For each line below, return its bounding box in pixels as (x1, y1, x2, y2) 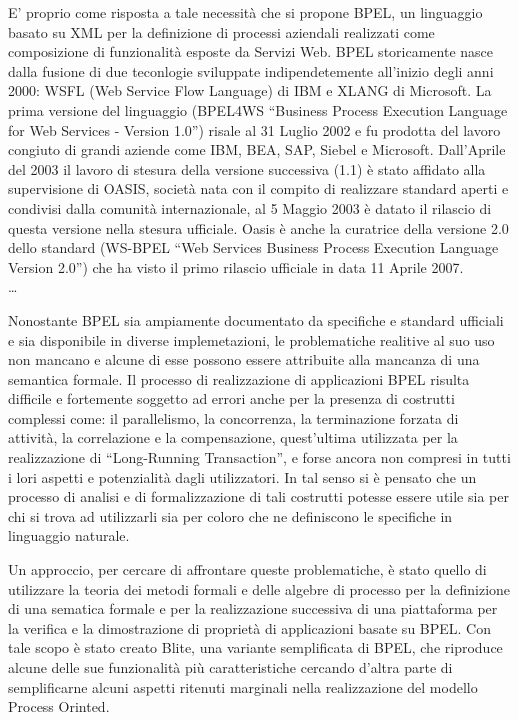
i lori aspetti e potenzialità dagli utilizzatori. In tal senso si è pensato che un (8, 466, 477, 487)
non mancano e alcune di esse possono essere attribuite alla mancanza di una (8, 349, 480, 370)
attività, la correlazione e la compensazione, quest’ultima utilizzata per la (8, 427, 458, 448)
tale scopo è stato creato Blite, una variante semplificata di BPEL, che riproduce (8, 637, 503, 658)
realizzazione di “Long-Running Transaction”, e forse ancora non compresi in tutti (8, 447, 511, 468)
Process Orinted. (8, 696, 110, 717)
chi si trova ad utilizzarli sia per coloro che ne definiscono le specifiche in (8, 505, 453, 526)
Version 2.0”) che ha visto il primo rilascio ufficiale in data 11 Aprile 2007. (8, 256, 464, 277)
